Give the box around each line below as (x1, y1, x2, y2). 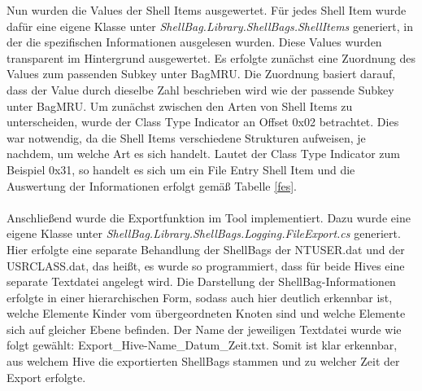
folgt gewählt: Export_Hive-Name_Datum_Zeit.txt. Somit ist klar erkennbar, (7, 336, 398, 354)
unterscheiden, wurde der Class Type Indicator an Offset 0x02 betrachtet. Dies (7, 113, 399, 130)
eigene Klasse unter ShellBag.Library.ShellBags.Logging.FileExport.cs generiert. (7, 225, 401, 242)
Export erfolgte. (7, 368, 86, 385)
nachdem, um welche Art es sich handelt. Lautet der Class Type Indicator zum (7, 145, 400, 162)
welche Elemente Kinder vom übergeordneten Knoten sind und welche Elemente (7, 305, 406, 322)
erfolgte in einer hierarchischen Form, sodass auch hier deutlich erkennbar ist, (7, 288, 393, 305)
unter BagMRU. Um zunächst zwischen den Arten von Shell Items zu (7, 97, 353, 114)
